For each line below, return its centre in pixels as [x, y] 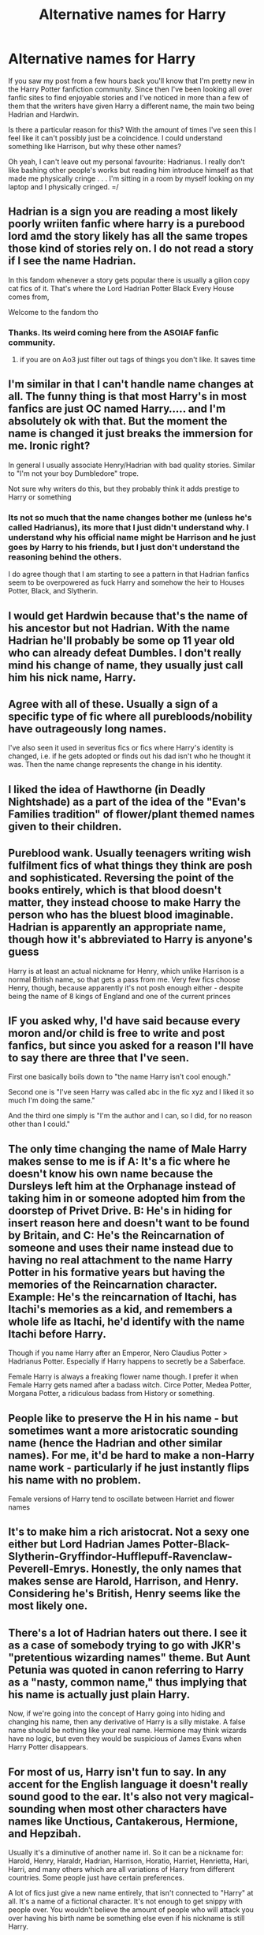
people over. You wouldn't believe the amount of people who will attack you [131, 1910]
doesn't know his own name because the [111, 1173]
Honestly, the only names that [166, 1569]
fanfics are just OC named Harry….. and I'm [117, 409]
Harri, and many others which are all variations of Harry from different [121, 1870]
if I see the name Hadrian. [72, 261]
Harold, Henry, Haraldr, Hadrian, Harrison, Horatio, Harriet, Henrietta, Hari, [129, 1861]
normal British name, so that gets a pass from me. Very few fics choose [124, 979]
